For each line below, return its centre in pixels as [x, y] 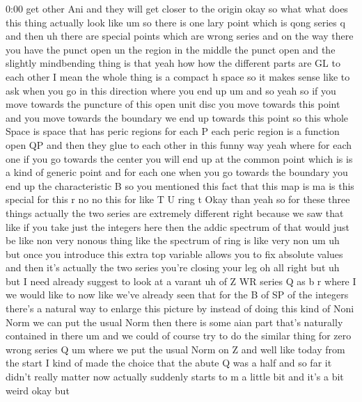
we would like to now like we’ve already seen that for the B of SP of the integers [177, 295]
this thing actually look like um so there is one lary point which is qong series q [175, 22]
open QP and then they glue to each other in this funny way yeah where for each [179, 144]
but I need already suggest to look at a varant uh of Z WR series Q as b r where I [181, 281]
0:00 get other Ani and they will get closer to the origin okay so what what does [177, 8]
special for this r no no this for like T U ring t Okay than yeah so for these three [178, 199]
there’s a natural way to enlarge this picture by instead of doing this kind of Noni [180, 308]
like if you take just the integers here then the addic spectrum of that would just [178, 226]
